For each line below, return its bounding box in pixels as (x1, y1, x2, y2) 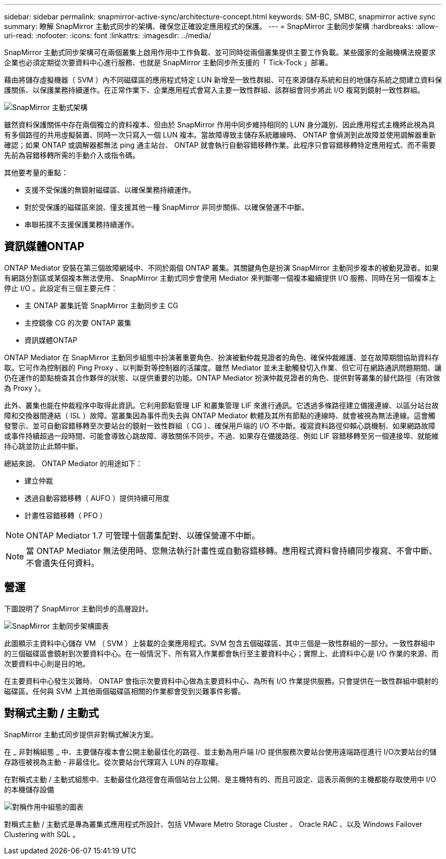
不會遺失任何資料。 (26, 557, 100, 568)
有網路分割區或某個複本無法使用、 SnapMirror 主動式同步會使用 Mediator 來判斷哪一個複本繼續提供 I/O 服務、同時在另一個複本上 (4, 273, 436, 282)
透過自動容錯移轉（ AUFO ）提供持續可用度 (24, 493, 170, 502)
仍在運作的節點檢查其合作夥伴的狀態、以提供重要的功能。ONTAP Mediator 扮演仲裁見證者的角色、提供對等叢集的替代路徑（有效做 (4, 373, 440, 382)
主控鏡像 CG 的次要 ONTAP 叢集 (24, 318, 132, 327)
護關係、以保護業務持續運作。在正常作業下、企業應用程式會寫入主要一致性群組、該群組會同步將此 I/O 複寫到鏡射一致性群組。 (4, 86, 425, 94)
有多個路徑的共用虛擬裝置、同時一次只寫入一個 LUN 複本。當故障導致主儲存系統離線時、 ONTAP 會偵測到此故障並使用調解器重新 (4, 130, 436, 139)
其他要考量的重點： (4, 168, 68, 177)
